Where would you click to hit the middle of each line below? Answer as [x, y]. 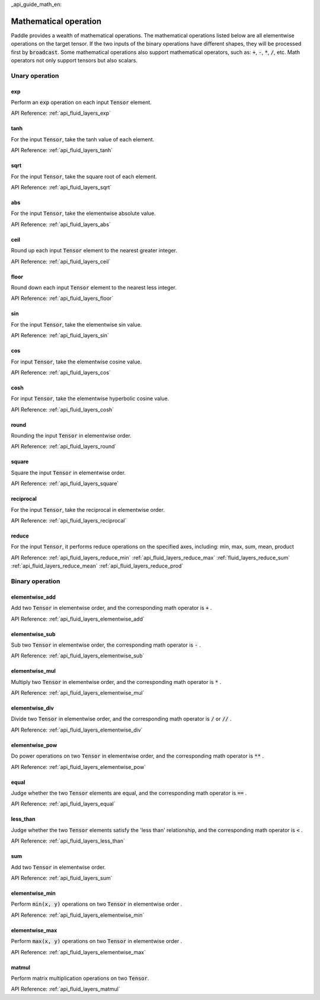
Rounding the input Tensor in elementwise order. [71, 436]
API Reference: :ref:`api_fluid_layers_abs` [61, 224]
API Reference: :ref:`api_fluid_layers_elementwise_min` [78, 915]
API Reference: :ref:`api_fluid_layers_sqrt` [61, 187]
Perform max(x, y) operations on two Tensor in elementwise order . [97, 941]
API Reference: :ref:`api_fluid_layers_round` [64, 447]
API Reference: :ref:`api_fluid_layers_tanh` [62, 150]
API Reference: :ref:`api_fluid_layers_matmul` [66, 989]
